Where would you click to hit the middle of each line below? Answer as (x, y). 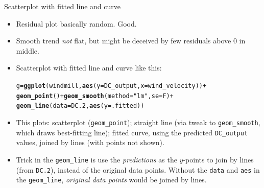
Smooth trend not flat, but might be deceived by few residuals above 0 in (131, 41)
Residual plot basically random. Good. (76, 23)
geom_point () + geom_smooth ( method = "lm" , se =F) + (95, 96)
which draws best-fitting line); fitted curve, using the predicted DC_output (132, 132)
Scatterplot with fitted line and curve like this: (89, 68)
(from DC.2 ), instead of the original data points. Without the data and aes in (138, 169)
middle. (28, 50)
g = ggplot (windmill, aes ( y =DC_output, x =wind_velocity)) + (111, 86)
